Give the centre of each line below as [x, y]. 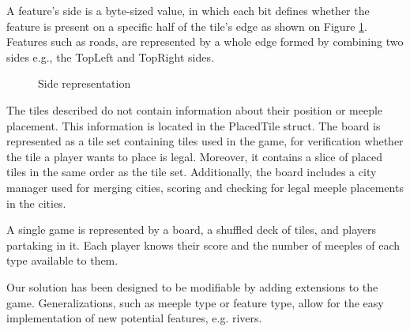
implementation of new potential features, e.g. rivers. [134, 318]
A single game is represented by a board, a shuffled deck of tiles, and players [192, 229]
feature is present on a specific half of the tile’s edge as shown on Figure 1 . [187, 26]
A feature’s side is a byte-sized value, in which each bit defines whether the [188, 10]
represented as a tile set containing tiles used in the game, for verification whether [205, 141]
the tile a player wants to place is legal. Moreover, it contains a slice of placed [194, 156]
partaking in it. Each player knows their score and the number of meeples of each [203, 244]
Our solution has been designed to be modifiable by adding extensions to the [192, 286]
